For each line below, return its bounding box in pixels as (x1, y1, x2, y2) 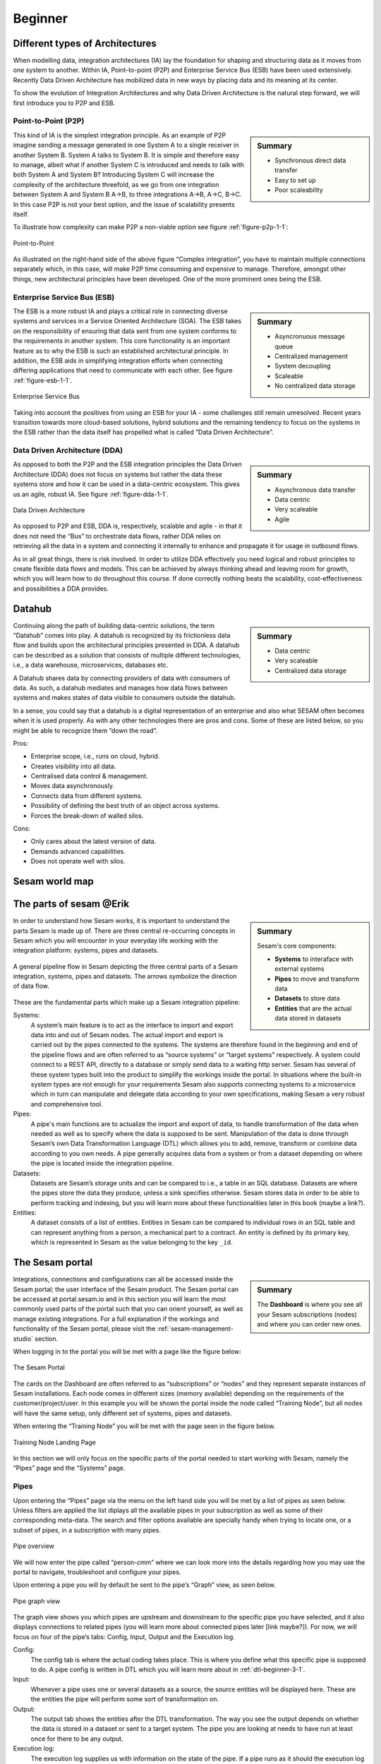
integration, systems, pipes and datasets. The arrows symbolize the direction (13, 972, 237, 981)
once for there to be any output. (30, 1734, 123, 1743)
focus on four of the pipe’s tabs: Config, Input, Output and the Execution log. (13, 1632, 236, 1641)
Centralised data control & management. (30, 772, 148, 780)
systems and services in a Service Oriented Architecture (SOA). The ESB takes (13, 317, 242, 325)
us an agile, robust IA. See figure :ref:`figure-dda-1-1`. (13, 490, 169, 498)
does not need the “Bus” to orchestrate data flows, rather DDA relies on (13, 531, 222, 540)
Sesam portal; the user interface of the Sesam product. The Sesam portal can (13, 1285, 239, 1293)
